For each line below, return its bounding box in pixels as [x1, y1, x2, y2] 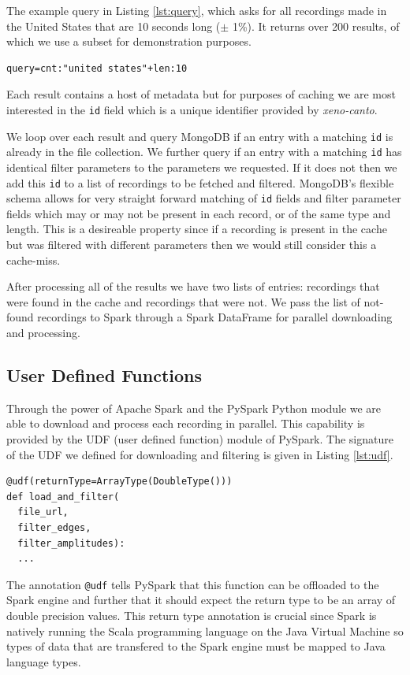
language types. [6, 653, 81, 669]
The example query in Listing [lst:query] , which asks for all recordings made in [6, 2, 387, 18]
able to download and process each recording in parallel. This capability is [6, 415, 365, 432]
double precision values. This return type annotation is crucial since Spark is [6, 606, 377, 623]
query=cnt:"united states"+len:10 [6, 62, 188, 74]
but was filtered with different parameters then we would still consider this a [6, 236, 377, 253]
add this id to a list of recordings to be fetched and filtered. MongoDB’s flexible [6, 174, 394, 191]
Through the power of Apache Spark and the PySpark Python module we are [6, 399, 382, 416]
